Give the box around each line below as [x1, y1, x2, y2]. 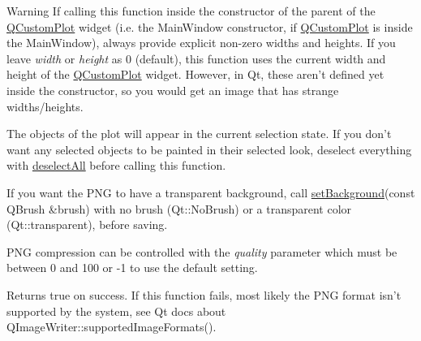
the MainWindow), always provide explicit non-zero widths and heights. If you [6, 34, 396, 51]
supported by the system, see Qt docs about [6, 302, 226, 319]
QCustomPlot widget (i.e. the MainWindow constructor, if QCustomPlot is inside [6, 18, 413, 35]
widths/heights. [6, 97, 84, 114]
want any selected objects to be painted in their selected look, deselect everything [6, 140, 412, 158]
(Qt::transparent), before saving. [6, 216, 168, 233]
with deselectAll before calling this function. [6, 157, 226, 174]
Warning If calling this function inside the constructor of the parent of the [6, 2, 376, 19]
